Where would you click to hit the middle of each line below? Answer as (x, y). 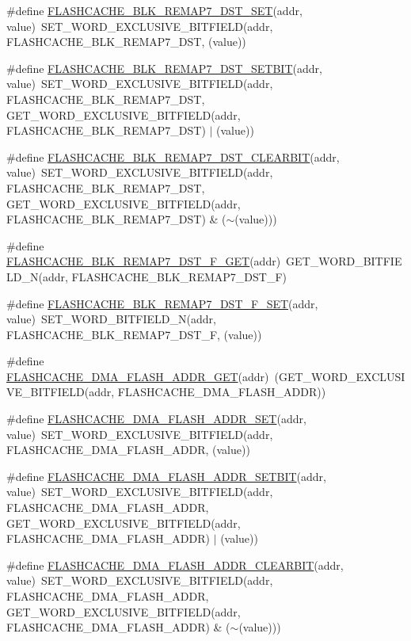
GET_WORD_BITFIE (344, 261)
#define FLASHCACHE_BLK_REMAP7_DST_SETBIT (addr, (164, 68)
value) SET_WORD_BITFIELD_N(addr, (111, 319)
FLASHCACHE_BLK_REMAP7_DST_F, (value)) (134, 334)
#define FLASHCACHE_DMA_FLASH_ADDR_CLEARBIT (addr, (175, 565)
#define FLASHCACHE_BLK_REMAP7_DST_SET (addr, (154, 10)
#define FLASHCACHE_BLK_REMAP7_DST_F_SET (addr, (162, 303)
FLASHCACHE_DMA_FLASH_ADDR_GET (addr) (138, 376)
